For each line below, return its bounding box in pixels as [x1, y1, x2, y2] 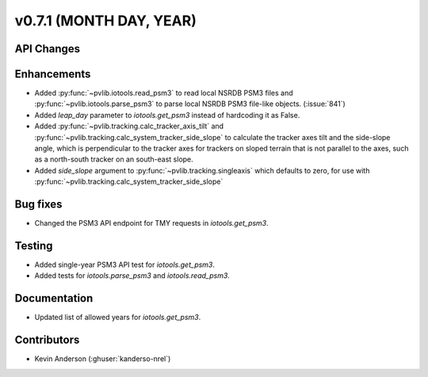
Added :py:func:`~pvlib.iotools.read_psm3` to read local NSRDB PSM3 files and [34, 88, 293, 98]
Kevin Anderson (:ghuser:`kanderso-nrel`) [34, 354, 171, 364]
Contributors [14, 333, 80, 347]
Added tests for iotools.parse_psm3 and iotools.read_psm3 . [34, 271, 230, 280]
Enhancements [14, 67, 91, 81]
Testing [14, 238, 53, 253]
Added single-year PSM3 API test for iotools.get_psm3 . [34, 260, 216, 269]
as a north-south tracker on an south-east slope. [34, 154, 193, 164]
